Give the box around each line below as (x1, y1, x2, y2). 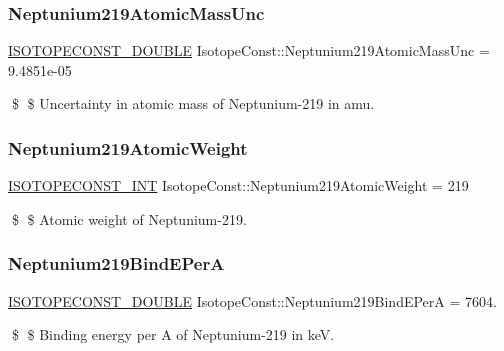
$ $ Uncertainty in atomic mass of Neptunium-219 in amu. (11, 93, 375, 114)
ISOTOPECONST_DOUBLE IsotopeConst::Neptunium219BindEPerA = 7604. (8, 290, 497, 311)
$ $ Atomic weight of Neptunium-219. (11, 208, 247, 229)
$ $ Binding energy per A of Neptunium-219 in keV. (11, 324, 335, 345)
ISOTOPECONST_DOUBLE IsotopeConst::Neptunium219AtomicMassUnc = (8, 40, 490, 61)
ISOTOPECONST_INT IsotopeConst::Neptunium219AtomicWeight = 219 (8, 175, 469, 196)
